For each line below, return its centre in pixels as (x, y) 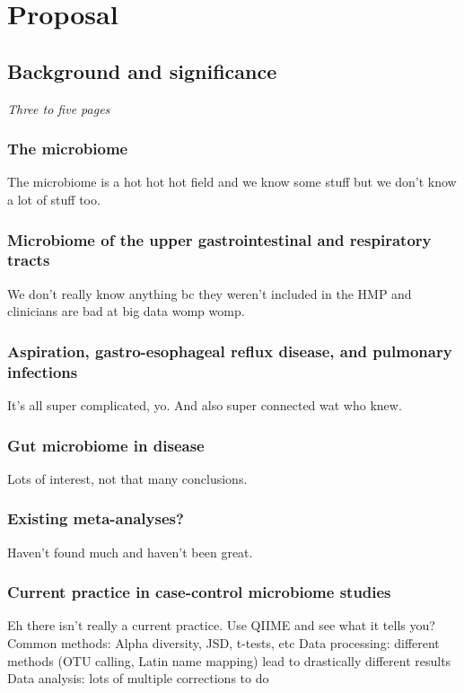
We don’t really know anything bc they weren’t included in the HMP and (210, 293)
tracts (29, 260)
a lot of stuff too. (54, 199)
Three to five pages (59, 108)
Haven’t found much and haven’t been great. (130, 552)
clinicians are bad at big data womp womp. (126, 311)
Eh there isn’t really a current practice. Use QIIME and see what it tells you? (221, 625)
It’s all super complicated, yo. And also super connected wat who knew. (205, 405)
